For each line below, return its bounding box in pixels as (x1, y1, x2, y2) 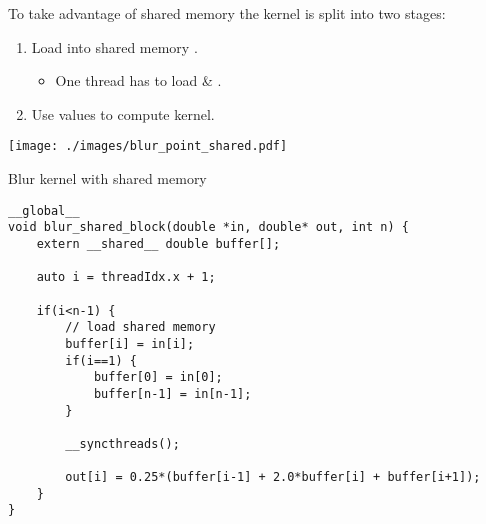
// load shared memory (65, 320, 216, 335)
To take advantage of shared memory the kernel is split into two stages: (8, 3, 446, 23)
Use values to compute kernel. (31, 103, 215, 124)
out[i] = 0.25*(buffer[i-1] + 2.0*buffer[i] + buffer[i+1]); (65, 470, 481, 485)
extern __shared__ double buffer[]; (36, 236, 281, 251)
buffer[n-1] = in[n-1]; (93, 386, 252, 401)
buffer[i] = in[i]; (65, 336, 195, 351)
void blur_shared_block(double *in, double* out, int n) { (8, 220, 409, 235)
